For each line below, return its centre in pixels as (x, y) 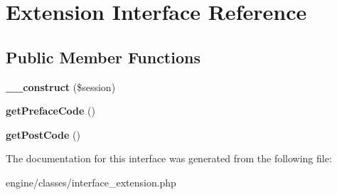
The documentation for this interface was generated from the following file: (169, 158)
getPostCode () (43, 134)
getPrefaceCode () (50, 111)
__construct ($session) (61, 86)
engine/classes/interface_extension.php (91, 182)
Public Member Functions (103, 57)
